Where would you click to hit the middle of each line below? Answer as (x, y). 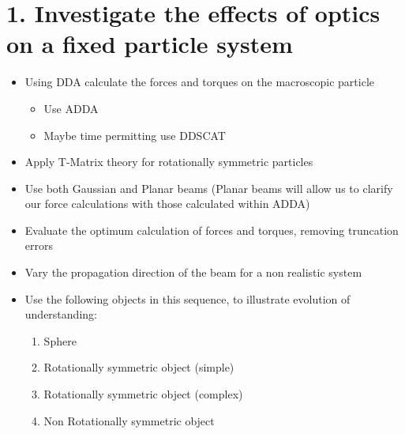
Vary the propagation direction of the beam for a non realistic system (193, 272)
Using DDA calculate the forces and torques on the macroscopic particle (199, 82)
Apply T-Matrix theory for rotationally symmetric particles (169, 162)
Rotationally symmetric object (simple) (139, 367)
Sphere (60, 340)
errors (39, 245)
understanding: (61, 314)
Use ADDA (71, 108)
